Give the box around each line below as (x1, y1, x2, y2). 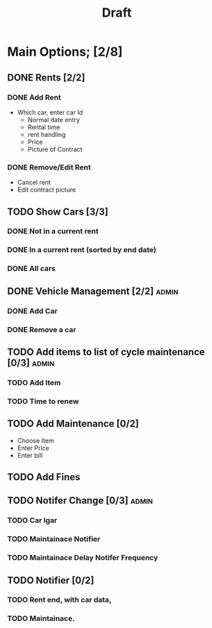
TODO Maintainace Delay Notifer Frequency (7, 553, 158, 563)
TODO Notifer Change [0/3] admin (7, 495, 154, 506)
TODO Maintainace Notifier (7, 534, 101, 544)
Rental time (27, 123, 60, 131)
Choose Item (17, 436, 54, 445)
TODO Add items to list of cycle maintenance (7, 346, 205, 358)
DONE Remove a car (7, 324, 76, 334)
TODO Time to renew (7, 396, 79, 406)
